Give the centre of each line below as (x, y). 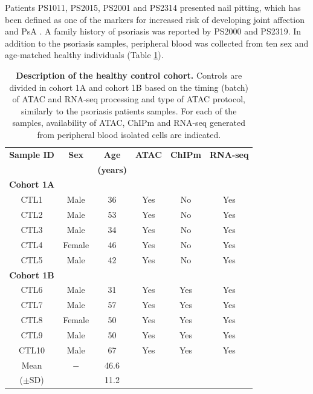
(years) (112, 169)
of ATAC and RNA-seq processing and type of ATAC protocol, (129, 99)
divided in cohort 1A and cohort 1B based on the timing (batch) (129, 87)
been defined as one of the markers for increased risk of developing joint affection (155, 19)
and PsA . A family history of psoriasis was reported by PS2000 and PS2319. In (153, 31)
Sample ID (32, 154)
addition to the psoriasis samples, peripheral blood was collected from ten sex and (157, 43)
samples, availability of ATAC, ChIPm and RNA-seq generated (129, 123)
